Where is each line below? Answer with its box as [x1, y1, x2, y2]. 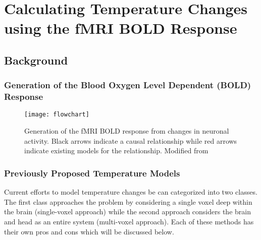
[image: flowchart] [24, 111, 89, 118]
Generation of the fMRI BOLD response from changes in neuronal [24, 126, 229, 136]
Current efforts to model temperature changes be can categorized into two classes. [4, 187, 257, 197]
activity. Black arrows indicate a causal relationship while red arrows [24, 135, 237, 146]
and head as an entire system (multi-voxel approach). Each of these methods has [4, 216, 254, 226]
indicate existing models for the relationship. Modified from [24, 145, 208, 156]
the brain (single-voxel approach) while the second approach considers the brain [4, 206, 251, 217]
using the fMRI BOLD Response [4, 18, 237, 38]
